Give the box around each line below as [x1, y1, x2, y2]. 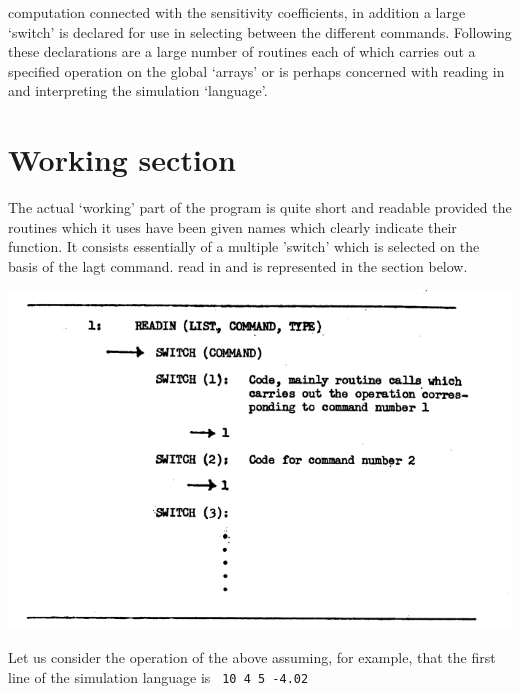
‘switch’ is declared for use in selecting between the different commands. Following [8, 21, 512, 42]
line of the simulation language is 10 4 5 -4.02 [8, 666, 309, 687]
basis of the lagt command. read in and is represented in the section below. [8, 255, 468, 276]
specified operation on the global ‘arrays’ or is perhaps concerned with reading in [8, 60, 505, 81]
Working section [8, 139, 236, 180]
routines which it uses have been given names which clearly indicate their [8, 216, 457, 237]
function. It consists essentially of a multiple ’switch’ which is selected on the [8, 236, 480, 257]
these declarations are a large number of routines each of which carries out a [8, 41, 476, 62]
